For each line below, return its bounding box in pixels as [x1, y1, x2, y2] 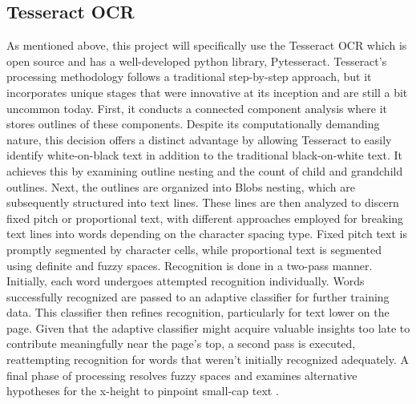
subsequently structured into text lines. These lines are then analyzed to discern [6, 194, 399, 211]
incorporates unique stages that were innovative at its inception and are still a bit [6, 83, 408, 100]
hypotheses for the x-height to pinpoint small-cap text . [6, 382, 279, 399]
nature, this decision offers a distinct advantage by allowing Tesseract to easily [6, 131, 392, 147]
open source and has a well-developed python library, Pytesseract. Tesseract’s [6, 52, 387, 69]
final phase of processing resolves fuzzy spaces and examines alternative [6, 366, 357, 383]
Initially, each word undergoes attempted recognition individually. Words [6, 273, 365, 289]
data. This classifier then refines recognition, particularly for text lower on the [6, 304, 390, 321]
